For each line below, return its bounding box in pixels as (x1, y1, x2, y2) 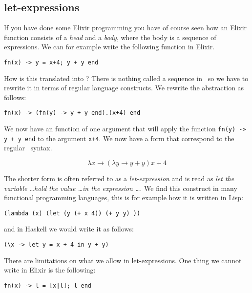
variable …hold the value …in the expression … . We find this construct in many (4, 183, 237, 193)
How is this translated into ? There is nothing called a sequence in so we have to (4, 73, 249, 83)
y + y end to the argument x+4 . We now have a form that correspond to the (4, 133, 234, 143)
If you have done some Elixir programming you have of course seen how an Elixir (4, 22, 247, 33)
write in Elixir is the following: (4, 265, 96, 275)
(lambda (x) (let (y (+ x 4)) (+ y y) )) (4, 209, 141, 217)
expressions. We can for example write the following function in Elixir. (4, 42, 215, 52)
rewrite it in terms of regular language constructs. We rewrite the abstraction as (4, 83, 244, 93)
